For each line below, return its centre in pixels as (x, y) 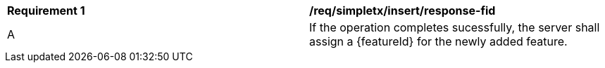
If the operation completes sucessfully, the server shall (455, 27)
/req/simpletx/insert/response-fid (403, 11)
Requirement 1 (46, 11)
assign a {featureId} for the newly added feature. (438, 41)
